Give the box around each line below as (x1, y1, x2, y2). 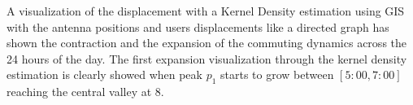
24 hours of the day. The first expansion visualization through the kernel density (7, 50, 407, 67)
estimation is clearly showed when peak (7, 66, 202, 83)
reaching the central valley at (7, 83, 152, 100)
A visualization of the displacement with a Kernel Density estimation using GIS (7, 2, 405, 19)
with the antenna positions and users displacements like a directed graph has (7, 18, 389, 35)
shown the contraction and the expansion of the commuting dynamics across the (7, 34, 406, 51)
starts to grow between (220, 66, 334, 83)
